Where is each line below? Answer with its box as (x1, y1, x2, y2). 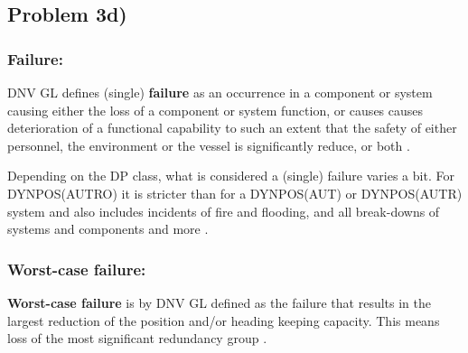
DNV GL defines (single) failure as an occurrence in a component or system (7, 83, 433, 101)
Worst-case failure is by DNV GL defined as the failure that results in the (7, 293, 431, 311)
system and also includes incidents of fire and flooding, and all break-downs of (7, 201, 440, 220)
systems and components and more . (7, 219, 209, 238)
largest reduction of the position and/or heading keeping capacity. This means (7, 311, 440, 330)
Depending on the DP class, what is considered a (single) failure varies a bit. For (7, 166, 454, 185)
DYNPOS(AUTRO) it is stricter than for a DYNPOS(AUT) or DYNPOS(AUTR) (7, 183, 463, 202)
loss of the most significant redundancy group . (7, 329, 267, 348)
